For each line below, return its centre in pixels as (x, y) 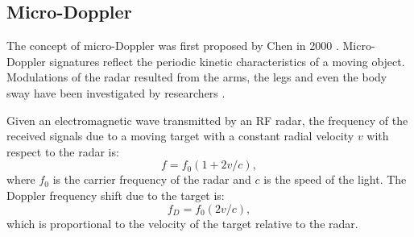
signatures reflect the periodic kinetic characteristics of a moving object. (227, 61)
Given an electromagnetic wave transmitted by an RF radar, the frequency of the (207, 120)
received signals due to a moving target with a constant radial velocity (180, 136)
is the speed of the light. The (335, 179)
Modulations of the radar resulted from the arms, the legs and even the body (197, 77)
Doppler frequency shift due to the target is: (116, 195)
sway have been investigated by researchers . (116, 92)
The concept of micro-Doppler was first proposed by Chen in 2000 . (173, 46)
